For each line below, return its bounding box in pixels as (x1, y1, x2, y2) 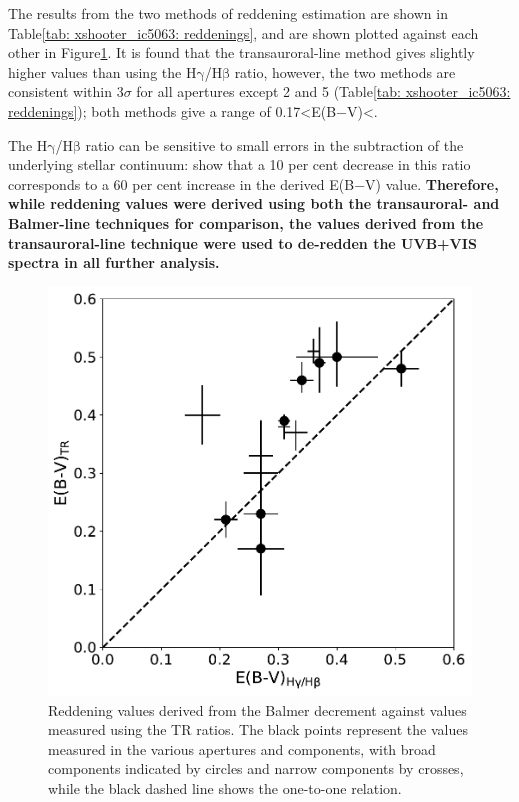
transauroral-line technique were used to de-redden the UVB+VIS (8, 232, 477, 253)
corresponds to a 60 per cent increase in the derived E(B (8, 173, 355, 194)
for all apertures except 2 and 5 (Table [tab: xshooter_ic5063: (136, 81, 511, 102)
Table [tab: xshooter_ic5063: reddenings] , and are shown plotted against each (8, 22, 479, 43)
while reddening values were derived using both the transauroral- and (8, 193, 500, 214)
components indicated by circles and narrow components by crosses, (48, 758, 464, 779)
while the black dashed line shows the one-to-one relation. (48, 778, 402, 799)
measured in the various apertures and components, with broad (48, 738, 436, 759)
